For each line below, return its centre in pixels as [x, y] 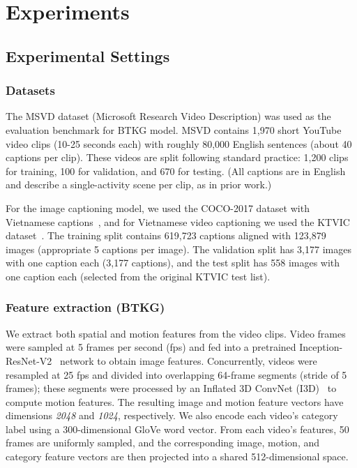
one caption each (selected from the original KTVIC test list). [138, 276]
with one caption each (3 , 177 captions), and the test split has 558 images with [173, 263]
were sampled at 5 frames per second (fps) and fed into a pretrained [151, 347]
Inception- [321, 347]
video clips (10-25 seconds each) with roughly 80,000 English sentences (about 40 [179, 143]
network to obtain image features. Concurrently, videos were [189, 360]
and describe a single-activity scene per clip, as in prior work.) [139, 184]
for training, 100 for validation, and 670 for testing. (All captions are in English [176, 171]
